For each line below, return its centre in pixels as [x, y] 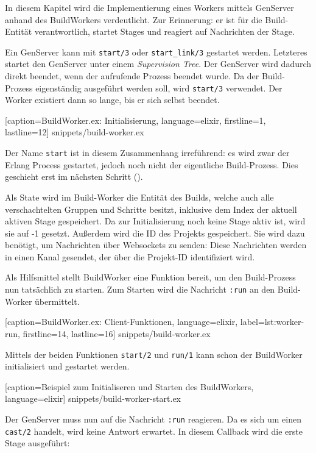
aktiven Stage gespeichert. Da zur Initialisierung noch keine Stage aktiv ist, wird [155, 221]
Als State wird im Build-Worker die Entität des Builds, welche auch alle [139, 197]
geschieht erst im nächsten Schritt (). [74, 177]
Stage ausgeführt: [37, 443]
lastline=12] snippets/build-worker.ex [75, 132]
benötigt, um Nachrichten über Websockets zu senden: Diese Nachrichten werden [156, 245]
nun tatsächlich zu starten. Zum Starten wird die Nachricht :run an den [140, 289]
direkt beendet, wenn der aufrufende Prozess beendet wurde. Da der [132, 76]
